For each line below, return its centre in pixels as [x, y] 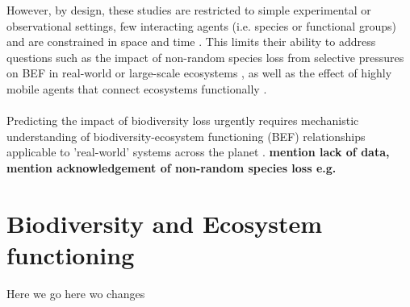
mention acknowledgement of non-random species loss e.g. [172, 167]
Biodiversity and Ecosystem [165, 223]
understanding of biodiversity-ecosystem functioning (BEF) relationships [186, 136]
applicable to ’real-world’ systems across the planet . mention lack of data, [198, 152]
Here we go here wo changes [76, 293]
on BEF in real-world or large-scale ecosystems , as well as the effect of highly [199, 73]
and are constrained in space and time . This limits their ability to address [191, 41]
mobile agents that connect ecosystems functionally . [137, 88]
